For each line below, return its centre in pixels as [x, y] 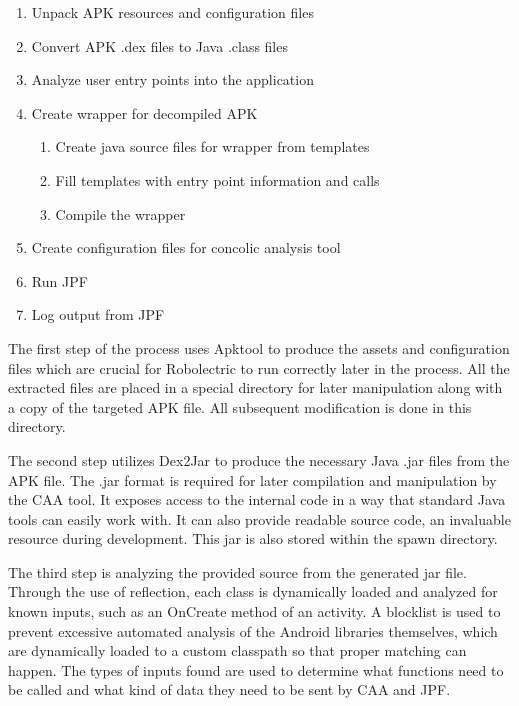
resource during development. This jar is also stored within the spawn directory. [253, 538]
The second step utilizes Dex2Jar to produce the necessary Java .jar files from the [259, 459]
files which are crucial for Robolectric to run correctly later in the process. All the [259, 367]
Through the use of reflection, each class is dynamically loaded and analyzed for [253, 591]
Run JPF [59, 280]
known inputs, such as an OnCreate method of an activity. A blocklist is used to [254, 611]
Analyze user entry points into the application [172, 79]
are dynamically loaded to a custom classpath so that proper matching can [237, 650]
